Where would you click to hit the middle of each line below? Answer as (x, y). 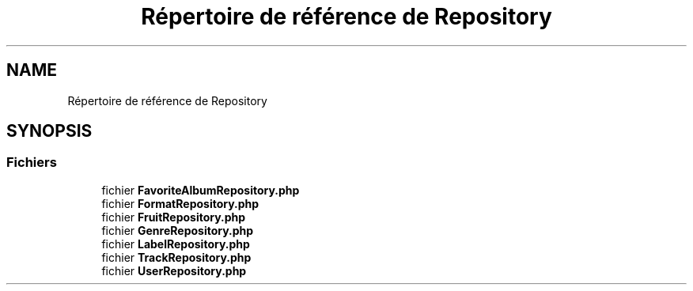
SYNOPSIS (49, 131)
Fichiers (32, 163)
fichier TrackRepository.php (176, 257)
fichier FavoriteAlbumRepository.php (201, 190)
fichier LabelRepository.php (176, 244)
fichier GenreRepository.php (178, 230)
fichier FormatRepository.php (180, 203)
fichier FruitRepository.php (174, 217)
